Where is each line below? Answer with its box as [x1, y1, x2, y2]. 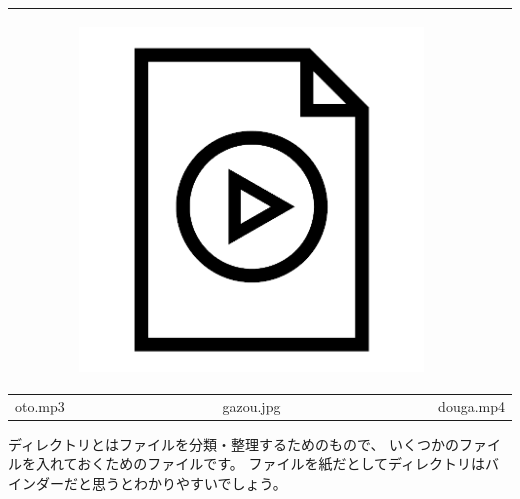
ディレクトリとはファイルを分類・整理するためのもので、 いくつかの [8, 433, 460, 454]
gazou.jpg [222, 395, 281, 416]
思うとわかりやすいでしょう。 [91, 472, 287, 493]
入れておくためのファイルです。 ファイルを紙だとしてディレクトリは [35, 453, 486, 474]
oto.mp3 [15, 395, 65, 416]
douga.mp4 [438, 395, 505, 416]
